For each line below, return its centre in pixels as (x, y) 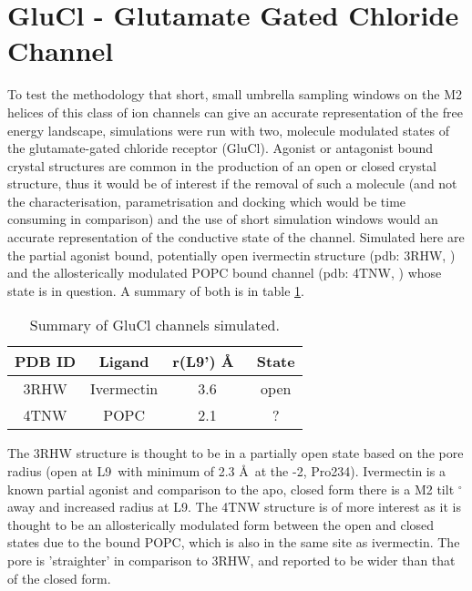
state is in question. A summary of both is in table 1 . (156, 290)
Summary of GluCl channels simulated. (154, 325)
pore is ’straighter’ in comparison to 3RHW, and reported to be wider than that (231, 560)
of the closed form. (59, 578)
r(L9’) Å (203, 362)
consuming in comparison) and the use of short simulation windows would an (223, 219)
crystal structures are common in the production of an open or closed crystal (222, 165)
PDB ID (45, 362)
